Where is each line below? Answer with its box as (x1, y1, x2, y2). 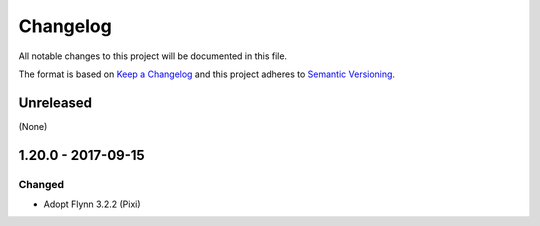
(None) (18, 120, 48, 132)
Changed (18, 177, 65, 191)
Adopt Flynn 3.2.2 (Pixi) (43, 198, 141, 210)
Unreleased (18, 94, 93, 111)
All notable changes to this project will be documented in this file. (18, 50, 288, 62)
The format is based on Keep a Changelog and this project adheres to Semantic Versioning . (18, 68, 395, 80)
